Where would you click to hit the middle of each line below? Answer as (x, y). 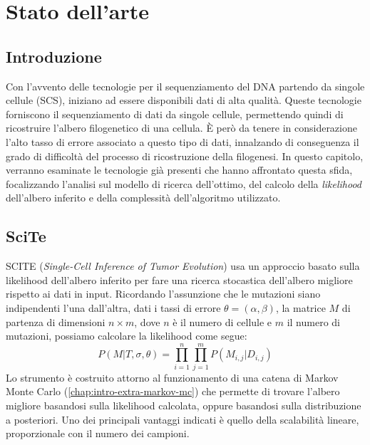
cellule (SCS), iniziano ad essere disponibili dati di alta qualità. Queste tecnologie (184, 100)
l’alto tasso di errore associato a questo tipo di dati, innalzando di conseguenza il (183, 141)
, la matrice (300, 307)
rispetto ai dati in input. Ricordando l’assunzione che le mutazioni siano (163, 294)
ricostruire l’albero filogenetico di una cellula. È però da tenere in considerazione (181, 128)
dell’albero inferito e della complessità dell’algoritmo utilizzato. (143, 198)
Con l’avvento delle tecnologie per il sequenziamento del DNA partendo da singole (185, 86)
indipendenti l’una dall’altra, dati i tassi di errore (113, 307)
